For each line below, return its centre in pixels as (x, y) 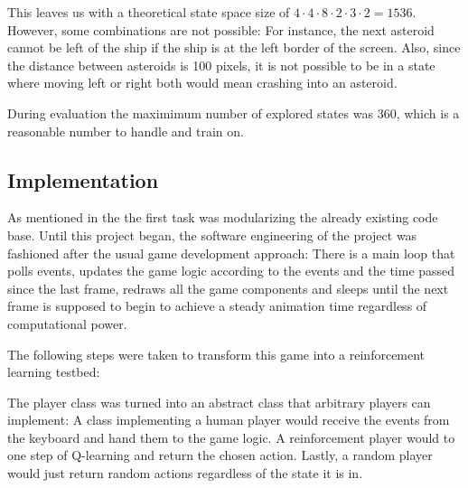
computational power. (67, 323)
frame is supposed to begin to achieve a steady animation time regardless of (217, 306)
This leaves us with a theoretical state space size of (149, 12)
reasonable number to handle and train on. (126, 131)
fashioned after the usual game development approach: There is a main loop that (231, 253)
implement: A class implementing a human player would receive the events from (229, 420)
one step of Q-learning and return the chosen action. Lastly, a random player (220, 455)
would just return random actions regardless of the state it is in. (185, 473)
